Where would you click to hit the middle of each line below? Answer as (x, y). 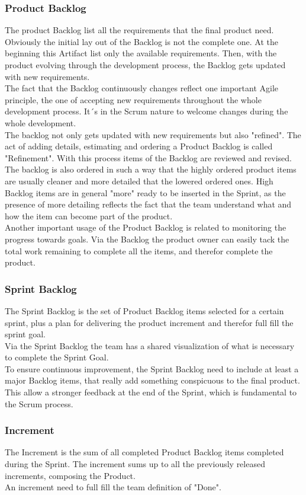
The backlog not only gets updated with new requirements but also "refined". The (153, 134)
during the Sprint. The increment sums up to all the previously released (135, 464)
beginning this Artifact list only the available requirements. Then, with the (141, 53)
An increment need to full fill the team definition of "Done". (113, 487)
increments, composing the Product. (70, 475)
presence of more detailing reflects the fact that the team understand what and (148, 204)
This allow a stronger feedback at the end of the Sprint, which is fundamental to (151, 392)
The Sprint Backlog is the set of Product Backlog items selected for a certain (144, 310)
